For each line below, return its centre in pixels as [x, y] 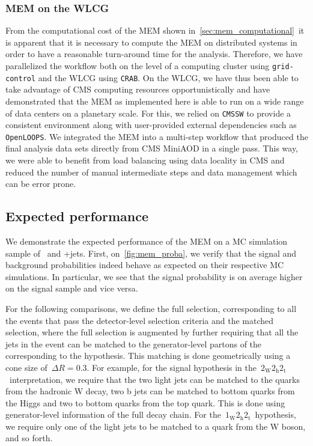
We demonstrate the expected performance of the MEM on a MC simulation [147, 241]
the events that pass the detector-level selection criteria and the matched [140, 320]
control [21, 78]
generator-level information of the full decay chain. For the [113, 414]
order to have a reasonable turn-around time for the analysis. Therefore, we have [154, 54]
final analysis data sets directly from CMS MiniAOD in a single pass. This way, [152, 148]
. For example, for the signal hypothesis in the [172, 367]
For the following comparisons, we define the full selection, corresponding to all [151, 308]
